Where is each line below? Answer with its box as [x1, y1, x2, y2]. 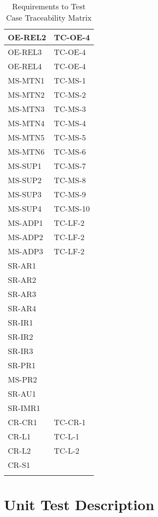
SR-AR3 [8, 288, 36, 299]
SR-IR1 [8, 317, 33, 328]
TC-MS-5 [54, 132, 86, 143]
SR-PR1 [8, 359, 36, 371]
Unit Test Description [4, 494, 155, 515]
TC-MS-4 [54, 117, 86, 129]
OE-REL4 [8, 60, 42, 72]
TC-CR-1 [54, 416, 86, 428]
